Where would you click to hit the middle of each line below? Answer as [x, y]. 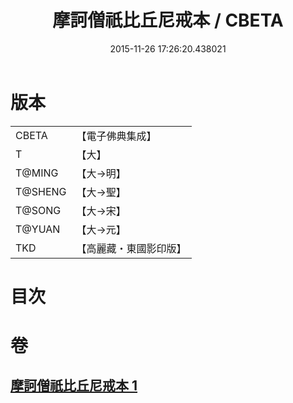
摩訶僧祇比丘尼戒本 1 [74, 386]
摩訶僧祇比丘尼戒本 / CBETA [168, 20]
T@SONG [38, 210]
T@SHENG [41, 191]
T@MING [37, 173]
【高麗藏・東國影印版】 [131, 248]
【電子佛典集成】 [116, 136]
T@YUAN [38, 229]
